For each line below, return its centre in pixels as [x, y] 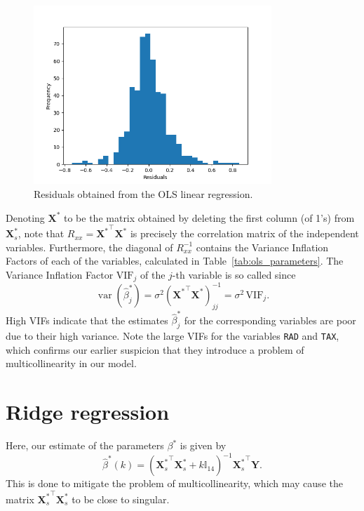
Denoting [25, 217]
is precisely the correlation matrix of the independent [244, 233]
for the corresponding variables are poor [270, 320]
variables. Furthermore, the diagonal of [89, 247]
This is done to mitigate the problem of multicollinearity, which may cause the [174, 483]
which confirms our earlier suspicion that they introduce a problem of [155, 349]
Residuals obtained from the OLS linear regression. [143, 193]
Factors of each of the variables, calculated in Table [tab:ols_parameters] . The [175, 261]
